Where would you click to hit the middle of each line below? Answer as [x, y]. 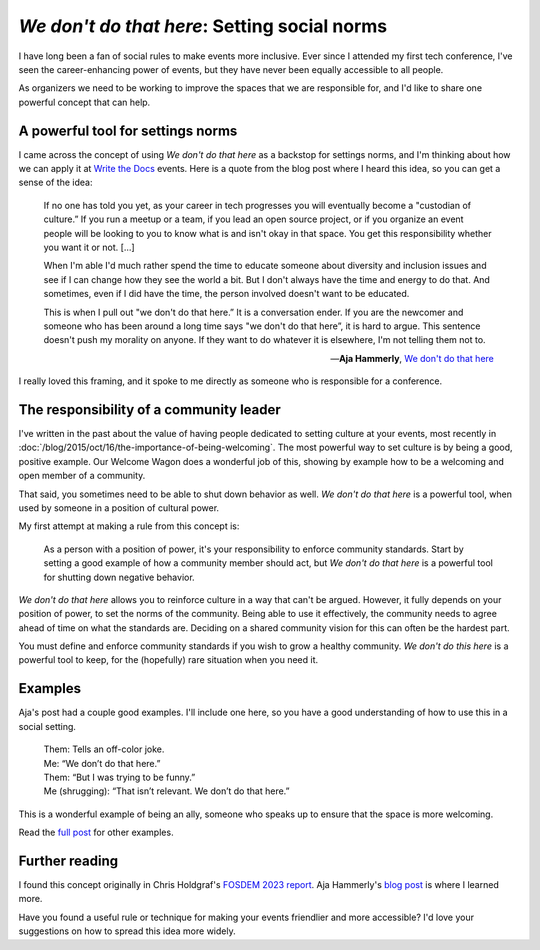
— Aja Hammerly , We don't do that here [412, 358]
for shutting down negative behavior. [119, 577]
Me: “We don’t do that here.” [102, 763]
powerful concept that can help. [84, 102]
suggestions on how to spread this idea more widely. [127, 931]
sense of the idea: [55, 182]
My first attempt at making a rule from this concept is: [129, 526]
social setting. [47, 726]
